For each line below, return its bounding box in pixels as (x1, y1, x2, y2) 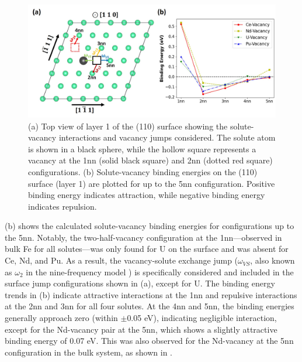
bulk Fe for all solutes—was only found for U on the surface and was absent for (5, 243, 289, 255)
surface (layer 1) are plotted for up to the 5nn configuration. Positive (28, 177, 275, 189)
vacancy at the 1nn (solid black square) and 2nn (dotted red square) (28, 154, 273, 166)
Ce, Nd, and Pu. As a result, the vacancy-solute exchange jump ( (5, 254, 238, 267)
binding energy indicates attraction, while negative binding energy (28, 189, 265, 201)
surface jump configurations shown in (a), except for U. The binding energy (5, 277, 275, 289)
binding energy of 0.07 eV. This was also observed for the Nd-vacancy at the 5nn (5, 334, 294, 347)
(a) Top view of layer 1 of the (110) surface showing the (28, 119, 228, 132)
